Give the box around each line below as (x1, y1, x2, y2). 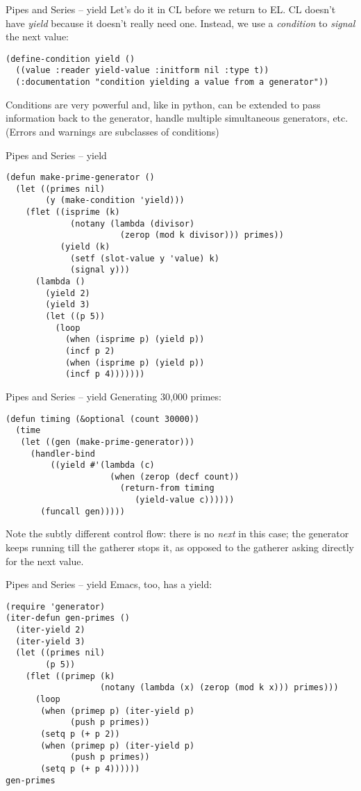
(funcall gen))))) (40, 506, 125, 516)
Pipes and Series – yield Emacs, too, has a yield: (6, 577, 212, 592)
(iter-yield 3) (15, 636, 85, 646)
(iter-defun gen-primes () (6, 613, 130, 623)
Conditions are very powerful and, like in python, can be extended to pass (6, 97, 321, 111)
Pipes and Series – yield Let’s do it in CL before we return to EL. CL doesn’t (6, 2, 336, 16)
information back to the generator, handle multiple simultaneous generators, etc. (6, 111, 349, 125)
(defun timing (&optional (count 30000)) (6, 414, 200, 424)
